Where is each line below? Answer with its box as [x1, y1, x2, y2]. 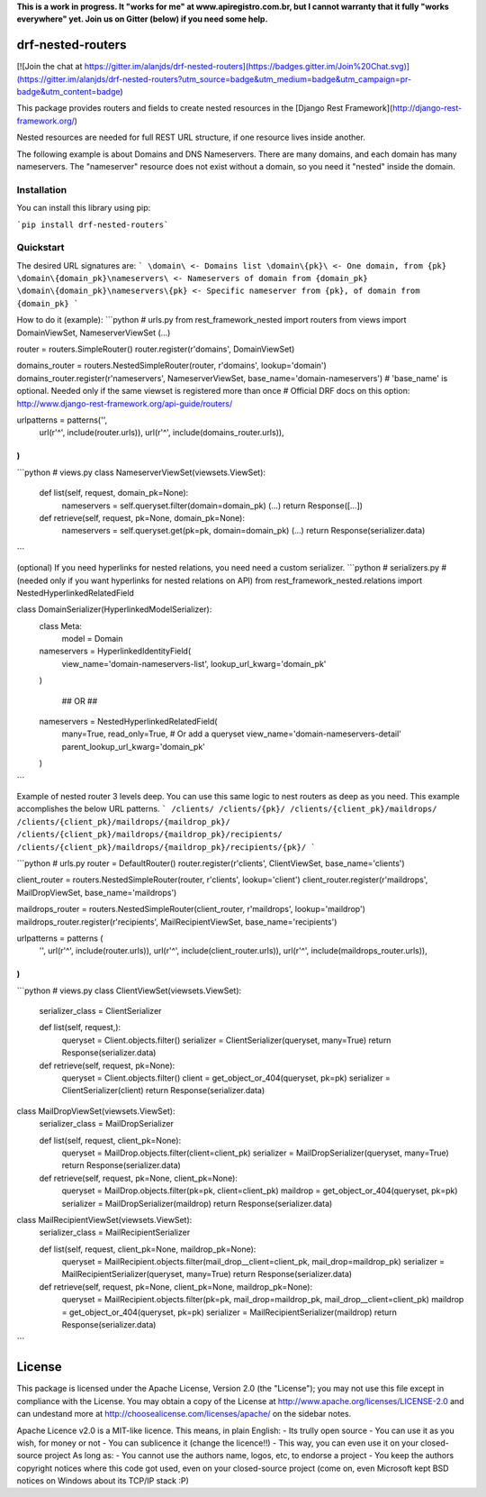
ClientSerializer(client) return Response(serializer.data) [61, 1085, 265, 1096]
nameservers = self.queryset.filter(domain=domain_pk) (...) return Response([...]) [61, 500, 364, 511]
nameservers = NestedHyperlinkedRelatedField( [39, 717, 218, 727]
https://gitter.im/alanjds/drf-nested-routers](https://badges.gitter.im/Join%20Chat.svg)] [84, 61, 409, 72]
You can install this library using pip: [16, 203, 151, 214]
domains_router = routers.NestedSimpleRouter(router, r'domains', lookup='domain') [16, 361, 328, 371]
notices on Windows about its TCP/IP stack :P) [16, 1475, 189, 1486]
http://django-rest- [391, 103, 463, 114]
